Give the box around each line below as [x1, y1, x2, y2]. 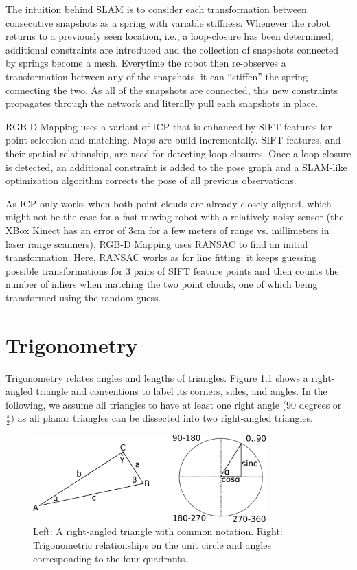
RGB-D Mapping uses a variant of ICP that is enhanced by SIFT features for [5, 119, 332, 133]
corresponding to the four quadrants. [33, 551, 188, 565]
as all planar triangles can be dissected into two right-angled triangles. [17, 411, 313, 425]
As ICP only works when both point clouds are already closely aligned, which [5, 196, 332, 210]
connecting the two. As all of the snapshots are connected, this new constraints [5, 82, 338, 97]
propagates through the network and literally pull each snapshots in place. [5, 96, 319, 111]
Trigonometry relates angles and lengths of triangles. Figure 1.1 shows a [5, 370, 308, 385]
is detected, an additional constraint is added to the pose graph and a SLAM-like [5, 159, 347, 174]
